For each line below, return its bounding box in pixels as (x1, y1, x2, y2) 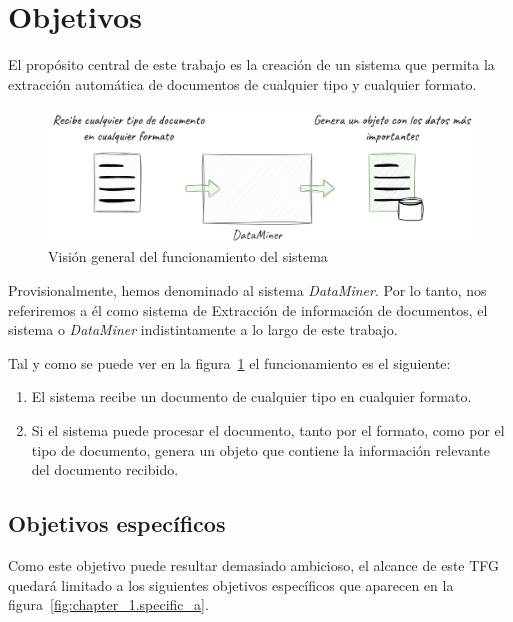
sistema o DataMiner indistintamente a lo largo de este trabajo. (8, 319, 398, 340)
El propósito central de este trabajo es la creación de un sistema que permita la (8, 54, 495, 75)
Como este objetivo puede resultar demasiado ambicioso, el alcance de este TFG (8, 555, 500, 576)
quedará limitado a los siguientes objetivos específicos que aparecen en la (8, 574, 454, 595)
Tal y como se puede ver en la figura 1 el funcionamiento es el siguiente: (8, 352, 451, 373)
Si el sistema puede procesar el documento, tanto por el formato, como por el (31, 420, 505, 441)
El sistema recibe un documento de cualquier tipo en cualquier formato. (31, 386, 472, 407)
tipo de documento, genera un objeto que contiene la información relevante (31, 439, 491, 460)
